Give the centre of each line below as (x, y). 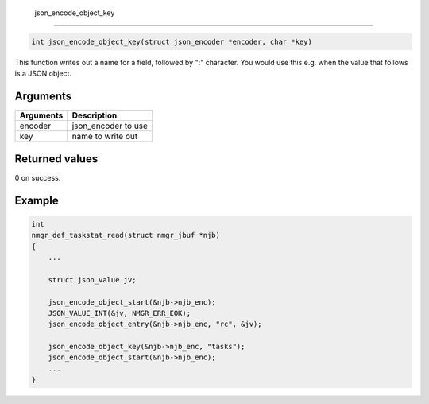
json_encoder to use (110, 126)
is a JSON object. (43, 74)
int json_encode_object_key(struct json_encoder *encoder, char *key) (172, 41)
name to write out (105, 137)
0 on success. (38, 177)
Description (95, 115)
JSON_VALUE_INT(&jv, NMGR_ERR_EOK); (119, 313)
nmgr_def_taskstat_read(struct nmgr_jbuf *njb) (126, 235)
